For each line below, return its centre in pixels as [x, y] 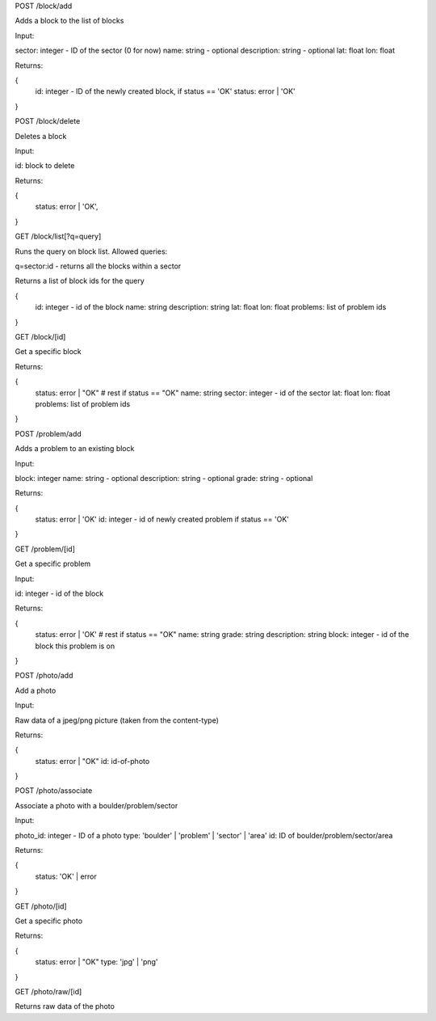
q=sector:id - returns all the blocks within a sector [98, 266]
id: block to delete [45, 166]
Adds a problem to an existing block [75, 449]
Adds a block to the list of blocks [69, 21]
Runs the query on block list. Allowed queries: [91, 251]
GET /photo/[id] [41, 906]
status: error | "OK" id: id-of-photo [92, 761]
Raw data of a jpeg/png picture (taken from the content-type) [117, 720]
